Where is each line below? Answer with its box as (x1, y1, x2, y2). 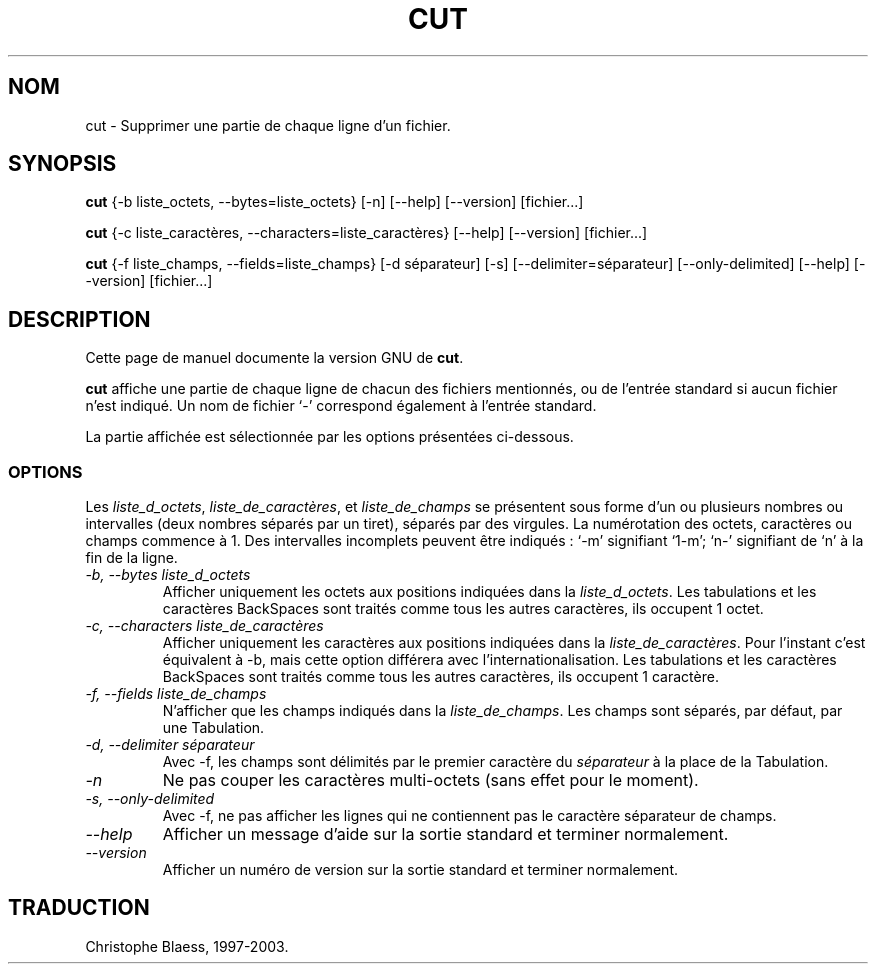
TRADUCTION (8, 895, 150, 921)
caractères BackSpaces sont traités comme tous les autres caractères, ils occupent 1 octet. (162, 600, 764, 618)
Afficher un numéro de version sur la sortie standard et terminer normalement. (162, 861, 679, 879)
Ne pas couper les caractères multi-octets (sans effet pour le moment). (162, 770, 699, 791)
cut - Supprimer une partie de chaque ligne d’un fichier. (85, 116, 451, 134)
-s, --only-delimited (85, 790, 215, 808)
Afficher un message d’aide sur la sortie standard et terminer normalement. (162, 824, 729, 845)
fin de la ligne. (85, 549, 178, 567)
